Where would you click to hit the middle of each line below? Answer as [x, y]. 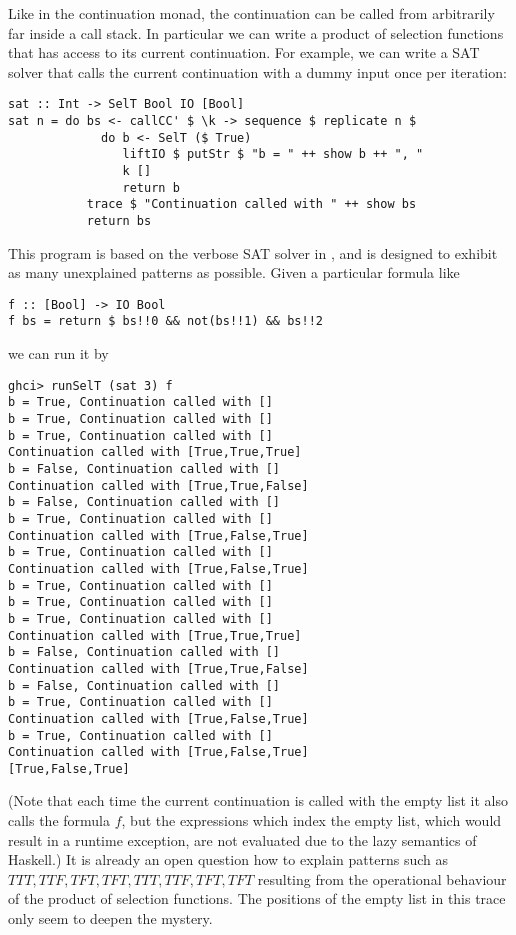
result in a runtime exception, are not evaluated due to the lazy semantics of [242, 839]
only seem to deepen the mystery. [110, 918]
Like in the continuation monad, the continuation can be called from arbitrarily [251, 13]
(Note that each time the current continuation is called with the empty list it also [258, 800]
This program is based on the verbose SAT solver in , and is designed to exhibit [253, 252]
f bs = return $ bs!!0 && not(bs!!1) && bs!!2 [165, 321]
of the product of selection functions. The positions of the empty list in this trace [257, 898]
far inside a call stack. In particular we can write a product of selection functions [256, 32]
